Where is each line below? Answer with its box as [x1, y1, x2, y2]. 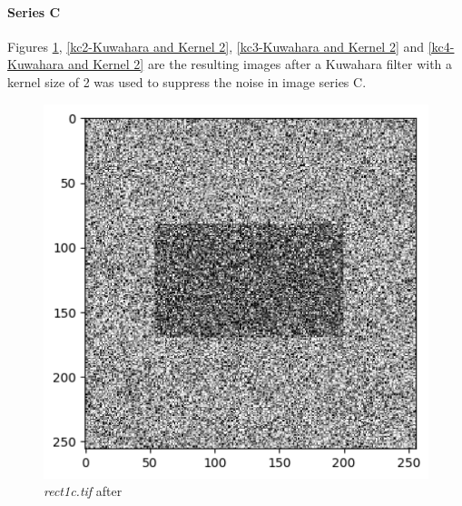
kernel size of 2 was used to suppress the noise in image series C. [7, 72, 367, 91]
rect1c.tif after [44, 481, 123, 501]
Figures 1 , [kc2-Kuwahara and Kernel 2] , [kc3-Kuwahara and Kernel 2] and [7, 36, 425, 55]
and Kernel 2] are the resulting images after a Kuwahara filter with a [67, 55, 453, 74]
